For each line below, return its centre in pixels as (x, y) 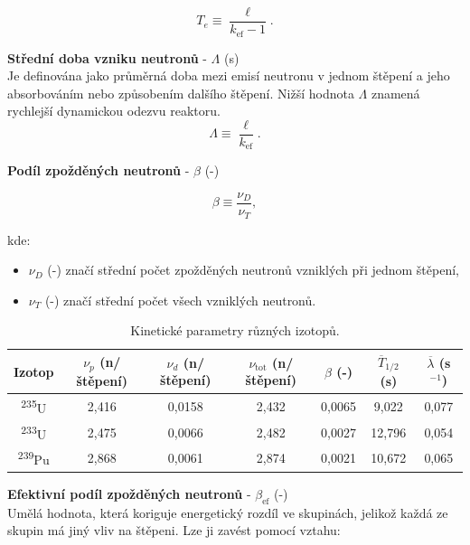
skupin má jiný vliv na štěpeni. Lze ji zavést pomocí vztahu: (174, 530)
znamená (395, 93)
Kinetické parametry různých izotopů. (235, 330)
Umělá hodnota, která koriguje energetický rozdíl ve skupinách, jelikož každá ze (228, 512)
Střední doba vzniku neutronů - (107, 57)
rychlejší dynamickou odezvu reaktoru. (114, 111)
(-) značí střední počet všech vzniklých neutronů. (180, 300)
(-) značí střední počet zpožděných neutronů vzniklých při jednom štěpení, (253, 270)
